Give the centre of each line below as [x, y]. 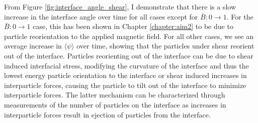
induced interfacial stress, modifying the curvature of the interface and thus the [126, 65]
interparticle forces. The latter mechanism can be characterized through [115, 95]
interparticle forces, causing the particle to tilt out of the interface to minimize [125, 85]
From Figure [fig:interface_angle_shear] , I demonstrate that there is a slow [120, 6]
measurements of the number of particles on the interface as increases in [115, 104]
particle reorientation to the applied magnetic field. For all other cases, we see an [129, 36]
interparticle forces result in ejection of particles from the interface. [107, 114]
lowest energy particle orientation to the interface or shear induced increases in [125, 75]
